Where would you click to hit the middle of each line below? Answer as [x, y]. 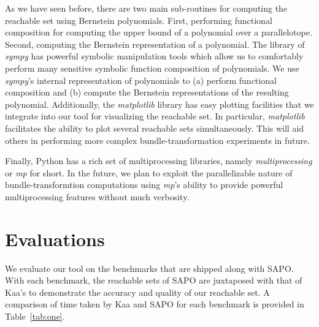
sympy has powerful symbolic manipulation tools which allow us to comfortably [154, 56]
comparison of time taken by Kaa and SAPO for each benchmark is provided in [155, 304]
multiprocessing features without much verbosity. [97, 196]
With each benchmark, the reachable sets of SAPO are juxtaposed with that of [154, 280]
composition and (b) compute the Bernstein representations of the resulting [147, 92]
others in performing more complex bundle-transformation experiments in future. [157, 140]
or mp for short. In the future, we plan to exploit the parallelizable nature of [149, 172]
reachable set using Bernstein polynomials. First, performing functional [139, 20]
